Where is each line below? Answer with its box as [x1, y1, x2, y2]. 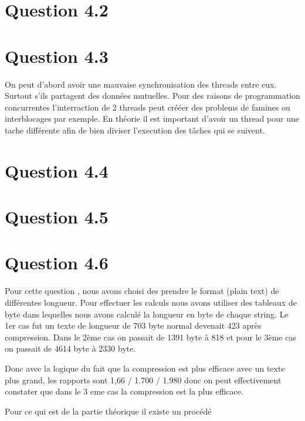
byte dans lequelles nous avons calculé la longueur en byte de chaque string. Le [5, 308, 289, 320]
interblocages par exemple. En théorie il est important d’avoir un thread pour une [5, 112, 299, 125]
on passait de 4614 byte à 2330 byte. [5, 342, 136, 355]
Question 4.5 [5, 205, 109, 229]
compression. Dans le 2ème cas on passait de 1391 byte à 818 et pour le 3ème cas [5, 330, 296, 343]
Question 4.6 [5, 250, 109, 275]
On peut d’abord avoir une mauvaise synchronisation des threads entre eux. [5, 78, 277, 90]
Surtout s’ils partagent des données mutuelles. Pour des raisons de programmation [5, 89, 300, 102]
